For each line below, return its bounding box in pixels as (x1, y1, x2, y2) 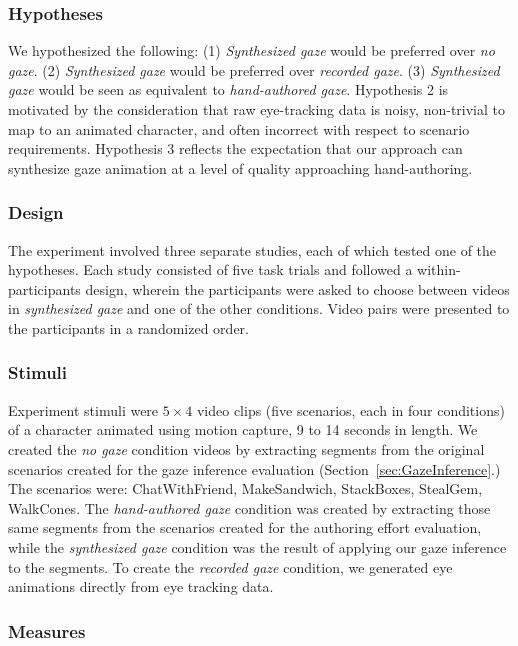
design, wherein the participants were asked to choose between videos (85, 278, 510, 299)
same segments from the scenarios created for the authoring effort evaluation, (8, 517, 482, 538)
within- (417, 259, 461, 280)
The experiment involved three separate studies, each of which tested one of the (8, 239, 497, 260)
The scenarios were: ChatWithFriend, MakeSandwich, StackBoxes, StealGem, (8, 478, 483, 499)
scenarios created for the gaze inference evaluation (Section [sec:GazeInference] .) (8, 458, 501, 479)
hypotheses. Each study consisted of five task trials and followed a (8, 259, 413, 280)
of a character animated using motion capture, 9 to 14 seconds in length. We (8, 419, 478, 440)
